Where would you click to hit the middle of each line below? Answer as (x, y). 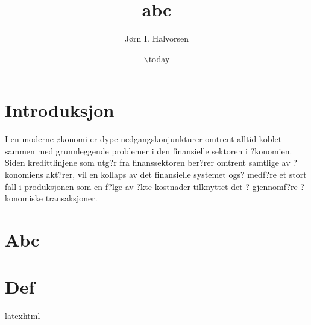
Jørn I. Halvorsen (157, 38)
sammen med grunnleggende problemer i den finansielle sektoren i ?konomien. (149, 150)
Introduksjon (60, 110)
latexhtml (23, 316)
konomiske (24, 198)
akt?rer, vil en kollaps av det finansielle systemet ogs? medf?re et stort (176, 175)
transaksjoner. (71, 198)
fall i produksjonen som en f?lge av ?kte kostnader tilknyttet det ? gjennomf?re (151, 186)
